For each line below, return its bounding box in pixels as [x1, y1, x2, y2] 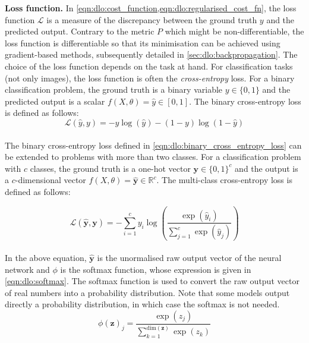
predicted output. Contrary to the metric [5, 25, 154, 37]
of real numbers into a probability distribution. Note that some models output [5, 286, 290, 298]
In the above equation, [5, 251, 87, 264]
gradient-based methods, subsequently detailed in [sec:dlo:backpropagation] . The [5, 48, 298, 61]
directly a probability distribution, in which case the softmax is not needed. [5, 298, 280, 310]
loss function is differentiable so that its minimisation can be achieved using [5, 36, 280, 49]
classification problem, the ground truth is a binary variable [5, 83, 223, 96]
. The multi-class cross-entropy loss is [156, 174, 292, 186]
